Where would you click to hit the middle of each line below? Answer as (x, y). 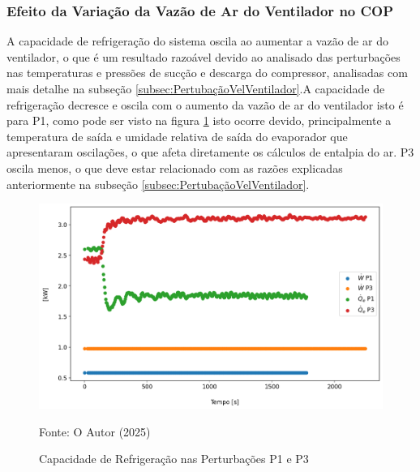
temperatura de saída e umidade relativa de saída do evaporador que (177, 136)
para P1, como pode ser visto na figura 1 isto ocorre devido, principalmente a (199, 120)
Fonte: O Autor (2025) (95, 431)
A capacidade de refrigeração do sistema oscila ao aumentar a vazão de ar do (197, 41)
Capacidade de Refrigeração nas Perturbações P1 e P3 (174, 459)
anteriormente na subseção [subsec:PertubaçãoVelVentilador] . (158, 184)
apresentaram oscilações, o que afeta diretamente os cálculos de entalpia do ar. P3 (210, 152)
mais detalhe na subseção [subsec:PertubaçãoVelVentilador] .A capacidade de (196, 88)
